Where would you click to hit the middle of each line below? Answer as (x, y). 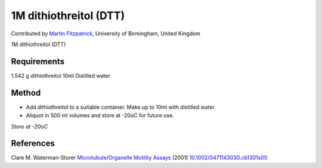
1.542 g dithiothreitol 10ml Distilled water (61, 75)
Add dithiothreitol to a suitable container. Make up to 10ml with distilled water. (121, 107)
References (33, 143)
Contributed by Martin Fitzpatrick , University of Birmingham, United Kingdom (106, 33)
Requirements (38, 61)
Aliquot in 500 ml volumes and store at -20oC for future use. (100, 115)
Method (26, 93)
